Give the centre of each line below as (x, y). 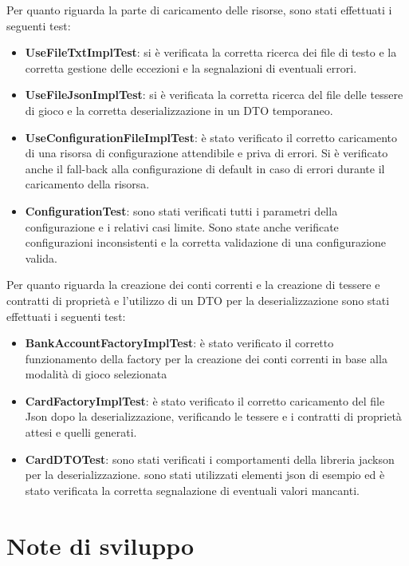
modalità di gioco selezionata (96, 374)
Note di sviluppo (100, 545)
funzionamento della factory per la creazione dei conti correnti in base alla (206, 358)
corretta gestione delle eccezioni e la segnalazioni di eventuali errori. (191, 67)
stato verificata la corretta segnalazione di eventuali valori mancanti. (192, 490)
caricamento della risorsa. (87, 184)
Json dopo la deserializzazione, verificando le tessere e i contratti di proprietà (213, 416)
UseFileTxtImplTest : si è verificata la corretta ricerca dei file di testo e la (211, 52)
